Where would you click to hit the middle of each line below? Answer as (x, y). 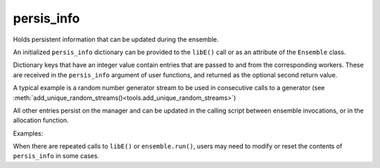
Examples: (28, 133)
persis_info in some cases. (56, 156)
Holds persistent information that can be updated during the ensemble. (116, 39)
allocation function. (41, 120)
